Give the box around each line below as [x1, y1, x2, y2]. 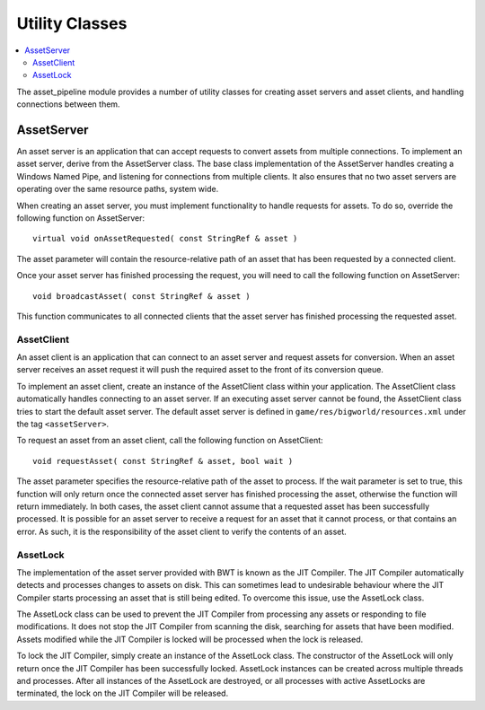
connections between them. [16, 99, 120, 110]
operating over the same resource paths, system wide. [16, 184, 219, 195]
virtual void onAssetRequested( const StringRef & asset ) [32, 233, 298, 244]
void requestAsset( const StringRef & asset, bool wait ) [32, 456, 294, 466]
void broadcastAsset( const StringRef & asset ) [32, 291, 251, 301]
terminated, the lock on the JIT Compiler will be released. [16, 688, 229, 699]
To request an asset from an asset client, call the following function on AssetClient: [16, 435, 323, 446]
